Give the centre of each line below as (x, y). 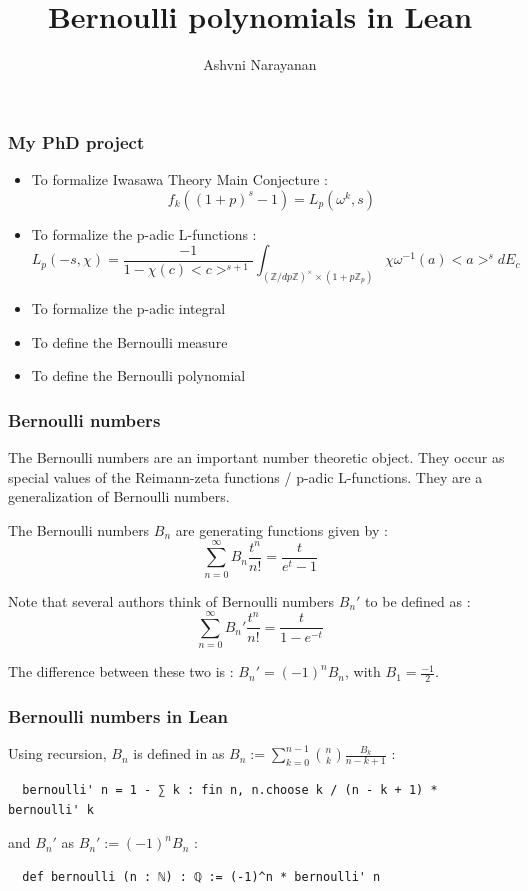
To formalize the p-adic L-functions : (144, 233)
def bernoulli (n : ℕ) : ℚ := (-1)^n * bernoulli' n (201, 876)
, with (363, 671)
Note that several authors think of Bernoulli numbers (171, 600)
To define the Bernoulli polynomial (138, 375)
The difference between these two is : (121, 671)
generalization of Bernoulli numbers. (119, 496)
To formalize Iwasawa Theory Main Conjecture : (179, 179)
